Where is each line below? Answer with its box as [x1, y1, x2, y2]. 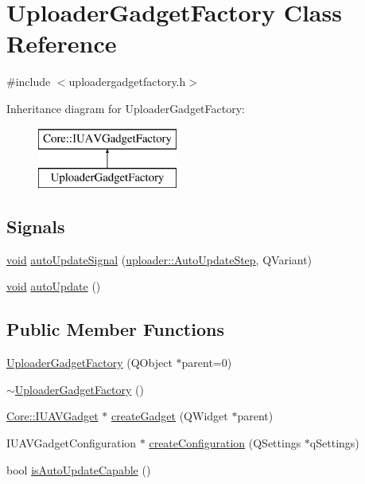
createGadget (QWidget [111, 408, 228, 424]
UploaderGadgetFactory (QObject [6, 354, 173, 371]
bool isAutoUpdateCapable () [6, 461, 151, 478]
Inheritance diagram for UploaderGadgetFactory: [6, 100, 245, 116]
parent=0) [181, 354, 232, 371]
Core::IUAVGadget [6, 408, 99, 424]
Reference [6, 27, 117, 60]
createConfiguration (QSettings [149, 435, 301, 451]
